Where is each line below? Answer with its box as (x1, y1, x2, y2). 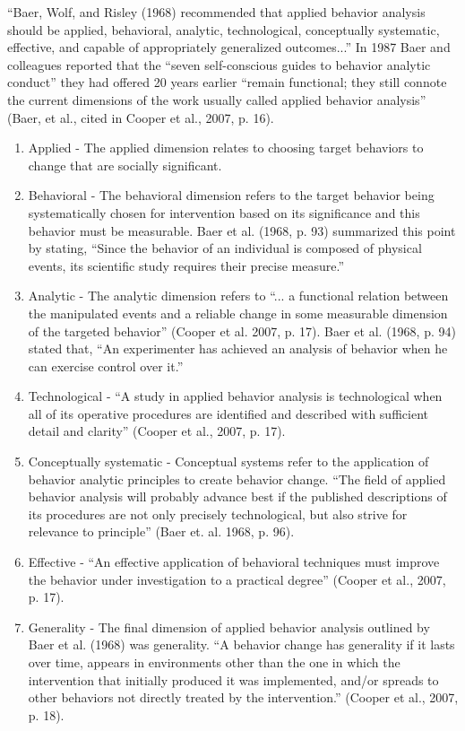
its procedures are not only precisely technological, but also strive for (28, 504, 408, 523)
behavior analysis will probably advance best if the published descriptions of (28, 487, 447, 506)
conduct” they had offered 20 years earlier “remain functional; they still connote (7, 73, 447, 91)
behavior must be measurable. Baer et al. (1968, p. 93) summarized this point (28, 221, 456, 239)
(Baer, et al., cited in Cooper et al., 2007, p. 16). (7, 108, 274, 126)
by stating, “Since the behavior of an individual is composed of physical (28, 239, 422, 257)
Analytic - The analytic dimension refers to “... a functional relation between (28, 286, 449, 305)
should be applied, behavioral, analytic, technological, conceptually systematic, (7, 20, 440, 39)
